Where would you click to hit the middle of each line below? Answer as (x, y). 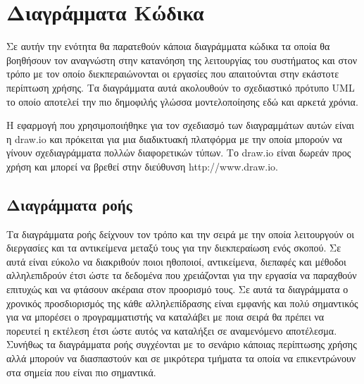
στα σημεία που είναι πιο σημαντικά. (81, 372)
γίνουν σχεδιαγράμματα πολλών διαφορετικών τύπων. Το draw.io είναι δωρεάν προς (179, 153)
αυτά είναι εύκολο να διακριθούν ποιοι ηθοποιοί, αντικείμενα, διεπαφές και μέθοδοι (176, 261)
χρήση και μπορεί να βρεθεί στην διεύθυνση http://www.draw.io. (142, 166)
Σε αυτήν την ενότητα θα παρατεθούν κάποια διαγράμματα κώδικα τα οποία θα (168, 46)
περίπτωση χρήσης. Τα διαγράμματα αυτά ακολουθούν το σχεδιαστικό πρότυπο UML (181, 87)
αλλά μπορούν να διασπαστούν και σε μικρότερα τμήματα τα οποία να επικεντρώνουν (181, 358)
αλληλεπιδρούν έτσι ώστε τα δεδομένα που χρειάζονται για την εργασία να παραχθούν (182, 275)
